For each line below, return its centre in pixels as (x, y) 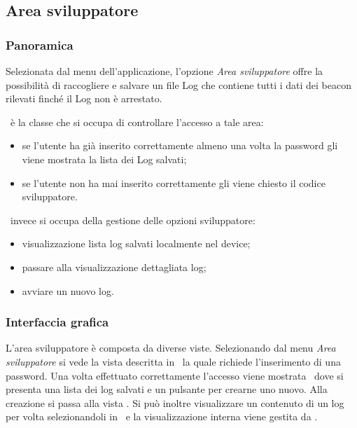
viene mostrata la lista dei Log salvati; (104, 159)
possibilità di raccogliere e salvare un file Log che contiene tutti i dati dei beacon (179, 84)
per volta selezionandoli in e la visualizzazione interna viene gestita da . (162, 416)
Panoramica (40, 44)
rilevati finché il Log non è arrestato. (84, 98)
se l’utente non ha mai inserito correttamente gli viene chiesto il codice (174, 182)
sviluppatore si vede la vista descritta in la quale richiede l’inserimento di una (173, 361)
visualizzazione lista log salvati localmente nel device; (136, 243)
